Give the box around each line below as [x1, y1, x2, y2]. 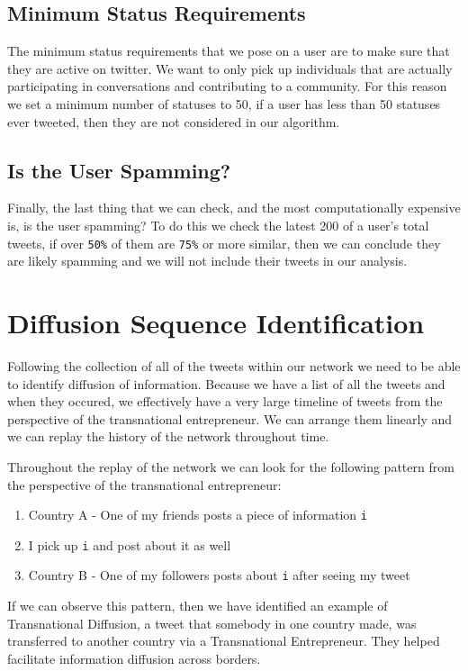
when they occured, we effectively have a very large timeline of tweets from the [7, 392, 443, 411]
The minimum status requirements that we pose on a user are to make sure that [7, 41, 450, 60]
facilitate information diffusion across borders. [7, 648, 261, 667]
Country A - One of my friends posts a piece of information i [28, 505, 367, 524]
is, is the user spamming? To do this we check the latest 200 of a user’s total [7, 215, 429, 234]
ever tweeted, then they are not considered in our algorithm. [7, 112, 340, 131]
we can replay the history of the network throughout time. [7, 427, 329, 446]
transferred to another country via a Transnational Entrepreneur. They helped [7, 631, 440, 650]
